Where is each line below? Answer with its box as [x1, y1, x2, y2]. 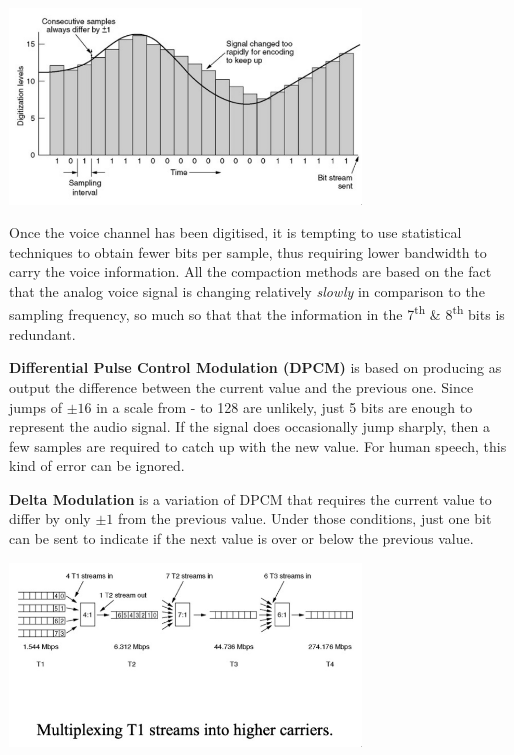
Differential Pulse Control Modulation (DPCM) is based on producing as [9, 357, 502, 378]
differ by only [9, 508, 91, 529]
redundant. [9, 323, 76, 344]
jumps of [9, 396, 62, 417]
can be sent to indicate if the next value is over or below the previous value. [9, 528, 474, 549]
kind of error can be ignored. [9, 455, 185, 476]
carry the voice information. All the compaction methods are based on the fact [9, 261, 492, 282]
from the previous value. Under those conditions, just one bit [117, 508, 492, 529]
